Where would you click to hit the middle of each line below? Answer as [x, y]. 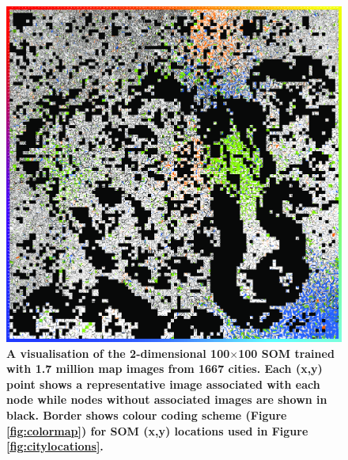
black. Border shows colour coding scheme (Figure [147, 414]
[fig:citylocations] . [55, 446]
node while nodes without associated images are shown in [167, 399]
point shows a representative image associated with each [163, 384]
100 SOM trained [286, 353]
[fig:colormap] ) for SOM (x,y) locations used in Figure [157, 430]
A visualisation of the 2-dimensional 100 [118, 353]
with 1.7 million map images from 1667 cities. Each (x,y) [165, 369]
